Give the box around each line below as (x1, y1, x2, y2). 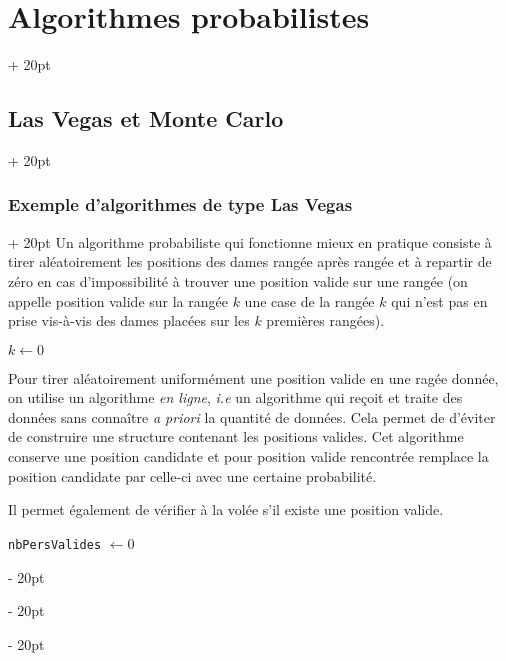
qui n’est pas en (391, 290, 488, 311)
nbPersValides (8, 537, 102, 552)
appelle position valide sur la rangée (8, 290, 228, 311)
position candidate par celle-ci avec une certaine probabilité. (8, 465, 377, 486)
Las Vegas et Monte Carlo (8, 103, 284, 134)
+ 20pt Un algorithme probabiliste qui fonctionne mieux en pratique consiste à (8, 231, 492, 252)
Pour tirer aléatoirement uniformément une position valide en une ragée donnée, (8, 367, 499, 388)
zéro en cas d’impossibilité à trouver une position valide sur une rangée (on (8, 270, 468, 291)
